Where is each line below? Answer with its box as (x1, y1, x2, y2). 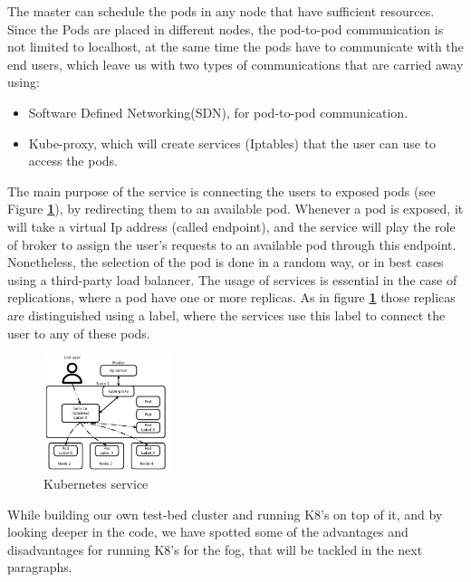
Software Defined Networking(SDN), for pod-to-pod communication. (28, 102, 409, 121)
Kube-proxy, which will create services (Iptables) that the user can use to (28, 133, 437, 152)
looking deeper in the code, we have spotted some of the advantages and (7, 522, 409, 541)
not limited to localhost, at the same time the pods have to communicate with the (7, 37, 464, 56)
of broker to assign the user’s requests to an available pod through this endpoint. (7, 234, 457, 253)
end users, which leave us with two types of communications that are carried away (7, 54, 464, 73)
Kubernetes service (43, 474, 149, 493)
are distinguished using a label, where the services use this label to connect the (7, 305, 446, 324)
